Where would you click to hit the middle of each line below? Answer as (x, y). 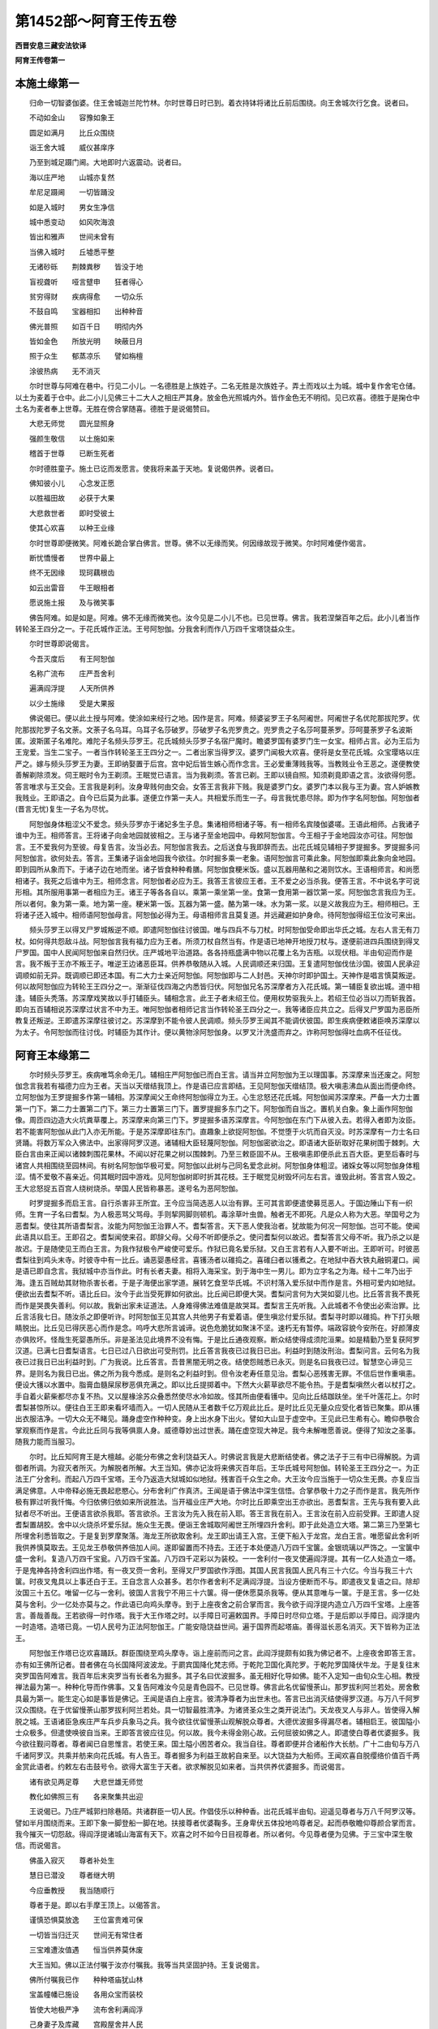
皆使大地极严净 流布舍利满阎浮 (86, 2010)
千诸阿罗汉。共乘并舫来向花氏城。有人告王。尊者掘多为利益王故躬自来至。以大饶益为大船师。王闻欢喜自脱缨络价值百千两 (217, 1755)
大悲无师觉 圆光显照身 (72, 424)
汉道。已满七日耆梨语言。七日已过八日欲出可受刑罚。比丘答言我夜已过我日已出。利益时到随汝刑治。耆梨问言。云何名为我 (217, 1351)
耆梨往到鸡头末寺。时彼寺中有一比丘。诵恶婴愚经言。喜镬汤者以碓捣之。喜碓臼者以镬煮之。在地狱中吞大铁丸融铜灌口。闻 (217, 1260)
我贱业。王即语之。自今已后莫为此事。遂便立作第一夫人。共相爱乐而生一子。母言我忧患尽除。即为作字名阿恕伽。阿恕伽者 (217, 797)
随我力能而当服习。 (47, 1441)
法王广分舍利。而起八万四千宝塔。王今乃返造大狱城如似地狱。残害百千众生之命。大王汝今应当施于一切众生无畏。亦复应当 (217, 1479)
